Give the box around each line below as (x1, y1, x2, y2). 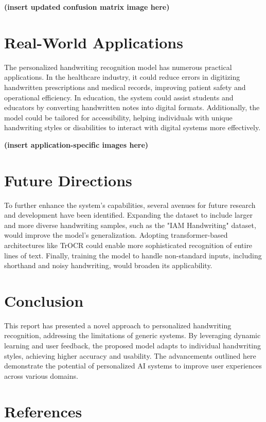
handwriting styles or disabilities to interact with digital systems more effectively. (4, 122, 261, 133)
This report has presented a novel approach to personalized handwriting (4, 320, 232, 330)
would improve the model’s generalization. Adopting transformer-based (4, 230, 228, 240)
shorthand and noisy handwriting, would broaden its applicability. (4, 260, 212, 271)
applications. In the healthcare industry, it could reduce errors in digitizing (4, 72, 240, 82)
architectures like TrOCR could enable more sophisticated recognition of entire (4, 239, 253, 250)
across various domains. (4, 370, 78, 381)
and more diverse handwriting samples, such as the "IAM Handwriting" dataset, (4, 219, 256, 230)
